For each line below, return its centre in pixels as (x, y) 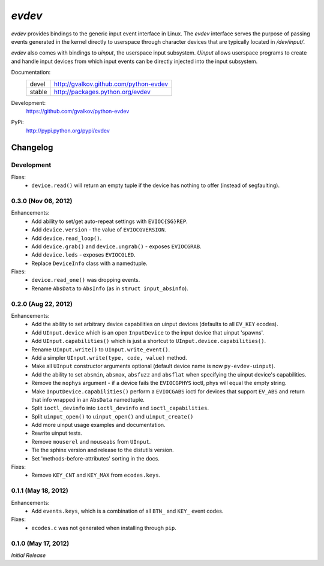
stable (38, 92)
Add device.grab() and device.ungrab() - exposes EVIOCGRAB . (116, 246)
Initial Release (28, 555)
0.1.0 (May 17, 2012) (40, 543)
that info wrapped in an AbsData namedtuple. (88, 399)
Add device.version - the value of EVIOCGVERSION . (99, 230)
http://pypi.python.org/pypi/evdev (68, 130)
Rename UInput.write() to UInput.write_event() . (101, 349)
